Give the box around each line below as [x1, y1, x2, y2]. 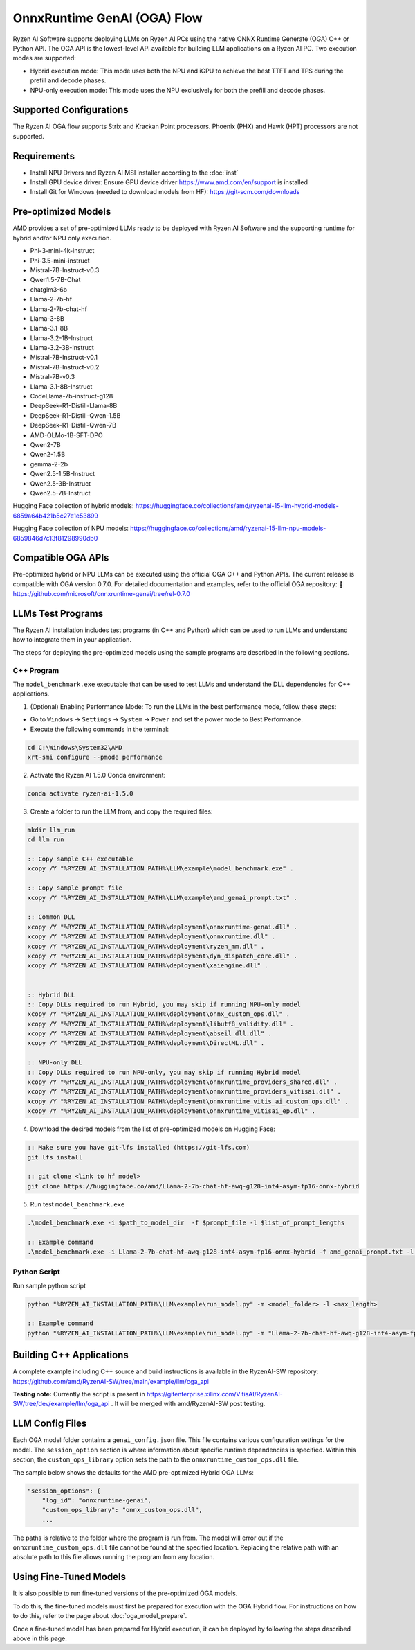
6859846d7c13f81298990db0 [12, 534, 98, 542]
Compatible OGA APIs [12, 552, 109, 564]
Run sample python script [12, 1281, 86, 1290]
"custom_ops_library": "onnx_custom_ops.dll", [41, 1506, 203, 1514]
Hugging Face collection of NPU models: [12, 524, 129, 533]
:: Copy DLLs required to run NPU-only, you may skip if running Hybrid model [27, 1068, 301, 1076]
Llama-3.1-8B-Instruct [30, 382, 93, 391]
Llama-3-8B [30, 314, 65, 322]
